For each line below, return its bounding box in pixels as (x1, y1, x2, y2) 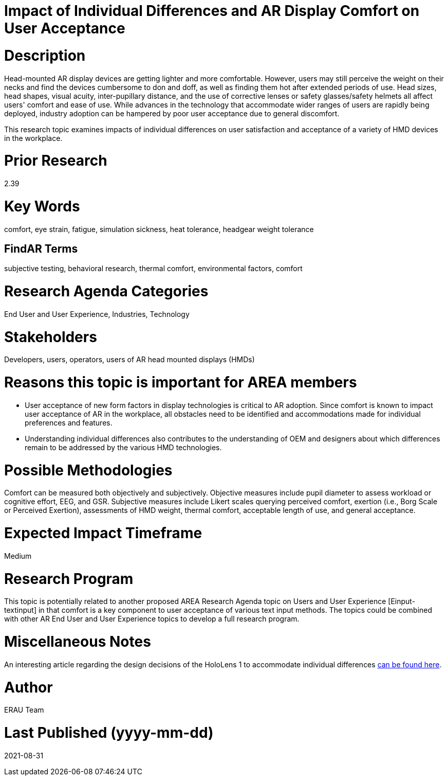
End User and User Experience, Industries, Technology (4, 309, 190, 318)
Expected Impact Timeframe (4, 524, 202, 542)
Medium (4, 551, 32, 560)
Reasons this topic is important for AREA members (4, 374, 357, 392)
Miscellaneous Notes (4, 633, 151, 651)
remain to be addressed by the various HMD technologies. (25, 442, 222, 452)
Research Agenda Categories (4, 282, 209, 300)
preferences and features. (25, 418, 113, 427)
